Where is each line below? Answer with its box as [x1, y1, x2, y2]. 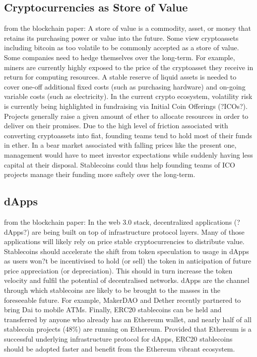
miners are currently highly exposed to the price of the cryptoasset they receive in [4, 62, 254, 72]
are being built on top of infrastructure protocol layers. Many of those [32, 226, 245, 237]
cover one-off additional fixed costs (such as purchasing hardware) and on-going [4, 81, 246, 91]
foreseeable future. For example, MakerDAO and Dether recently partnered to [4, 294, 241, 305]
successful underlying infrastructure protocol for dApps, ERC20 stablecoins [4, 334, 233, 344]
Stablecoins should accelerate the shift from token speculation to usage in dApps [4, 246, 249, 256]
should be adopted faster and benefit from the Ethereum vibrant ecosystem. [4, 343, 235, 354]
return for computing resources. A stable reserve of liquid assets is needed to [4, 72, 237, 82]
